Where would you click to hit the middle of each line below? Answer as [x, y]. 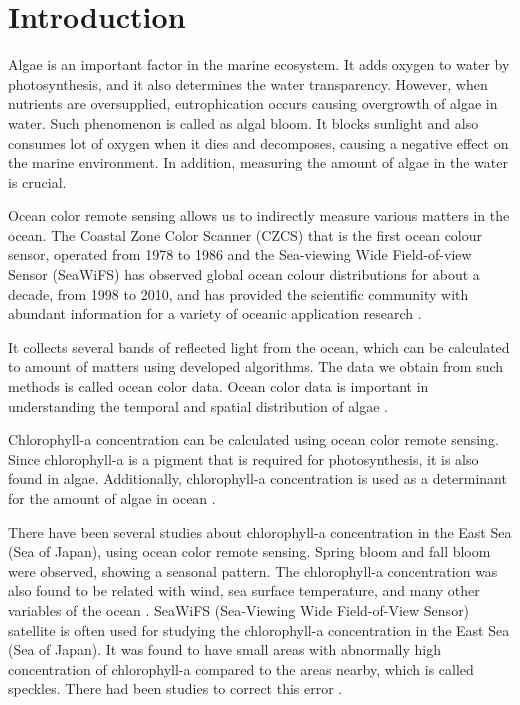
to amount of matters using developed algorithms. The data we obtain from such [256, 366]
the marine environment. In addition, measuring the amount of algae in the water [258, 162]
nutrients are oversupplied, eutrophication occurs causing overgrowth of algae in [253, 103]
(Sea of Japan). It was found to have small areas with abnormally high [224, 649]
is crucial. [37, 181]
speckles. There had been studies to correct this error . [175, 688]
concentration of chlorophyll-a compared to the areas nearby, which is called [241, 668]
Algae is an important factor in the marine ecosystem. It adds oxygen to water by [259, 64]
